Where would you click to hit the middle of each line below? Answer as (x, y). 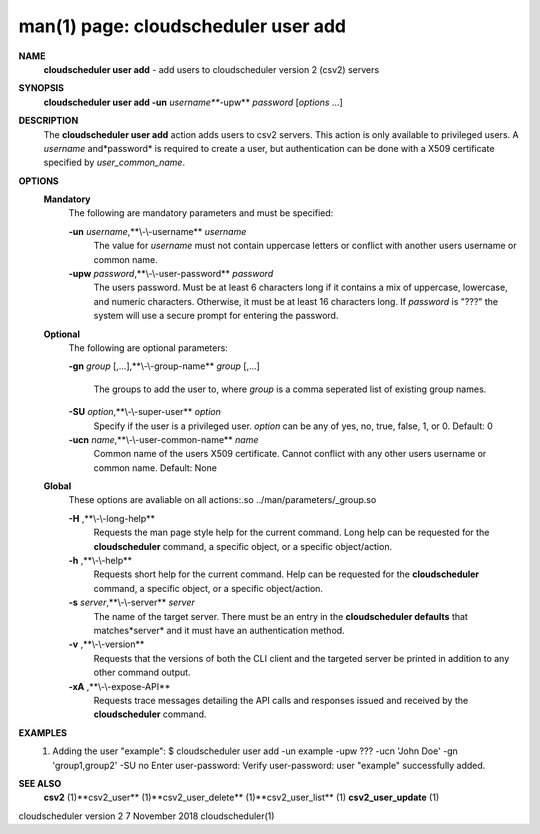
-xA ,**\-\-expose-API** (119, 686)
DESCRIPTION (48, 121)
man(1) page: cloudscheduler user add (182, 26)
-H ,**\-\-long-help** (111, 518)
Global (57, 486)
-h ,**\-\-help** (100, 561)
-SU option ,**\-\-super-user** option (145, 412)
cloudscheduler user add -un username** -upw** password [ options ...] (193, 102)
